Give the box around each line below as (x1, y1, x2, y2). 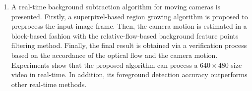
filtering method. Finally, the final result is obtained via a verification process (11, 40, 247, 50)
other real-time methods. (11, 79, 87, 89)
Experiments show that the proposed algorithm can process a (11, 59, 198, 70)
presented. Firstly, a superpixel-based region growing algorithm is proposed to (11, 11, 248, 21)
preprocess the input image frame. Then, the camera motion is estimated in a (11, 21, 247, 31)
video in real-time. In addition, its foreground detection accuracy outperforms (11, 69, 248, 80)
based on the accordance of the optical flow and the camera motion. (11, 49, 218, 60)
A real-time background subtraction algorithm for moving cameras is (11, 1, 221, 11)
